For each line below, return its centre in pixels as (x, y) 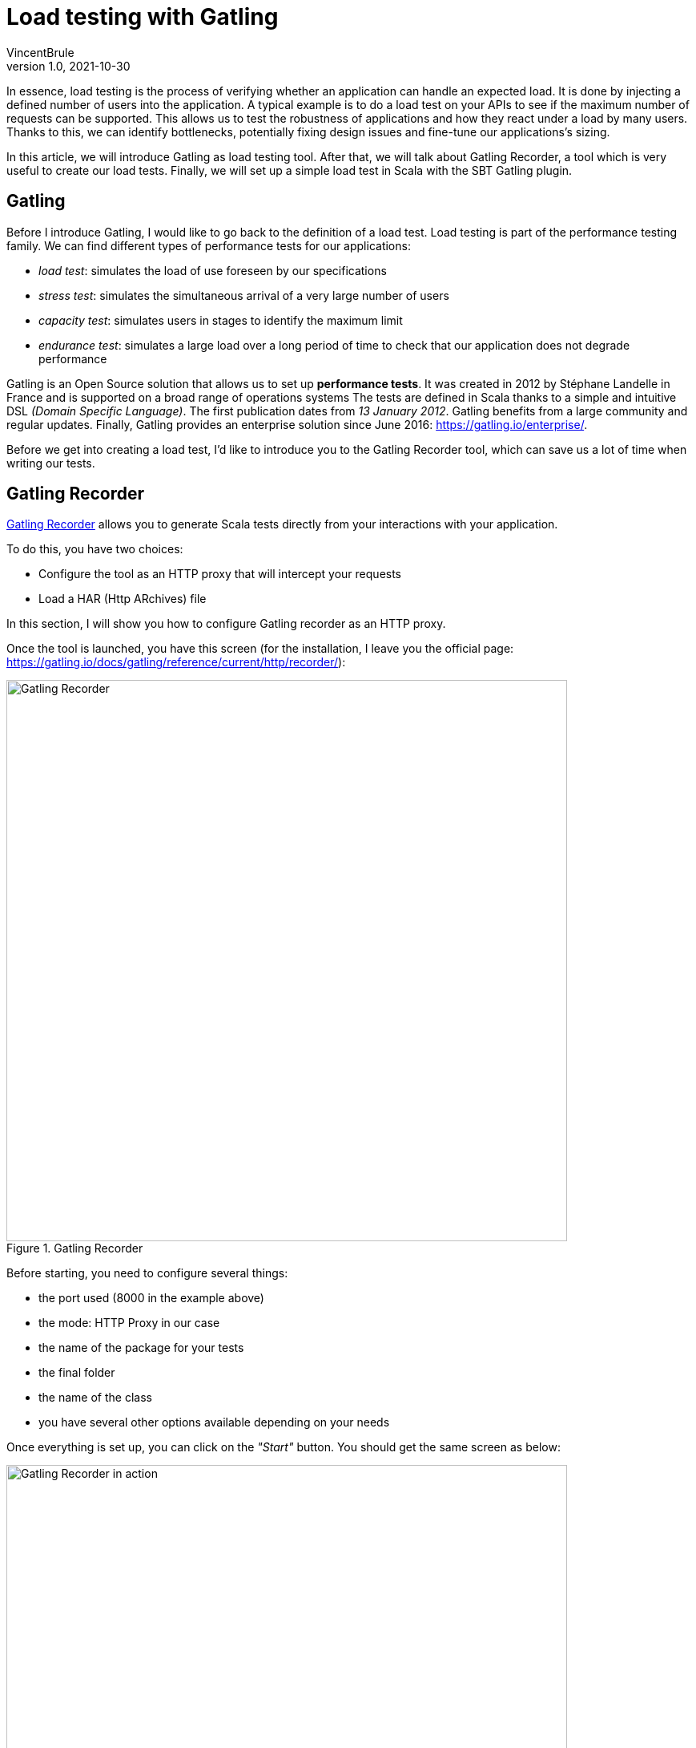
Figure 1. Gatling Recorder (75, 1248)
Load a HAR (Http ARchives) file (123, 599)
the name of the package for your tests (141, 1348)
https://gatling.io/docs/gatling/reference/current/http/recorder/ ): (176, 662)
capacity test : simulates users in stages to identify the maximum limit (221, 320)
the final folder (77, 1373)
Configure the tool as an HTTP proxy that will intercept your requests (220, 574)
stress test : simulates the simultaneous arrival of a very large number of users (244, 295)
